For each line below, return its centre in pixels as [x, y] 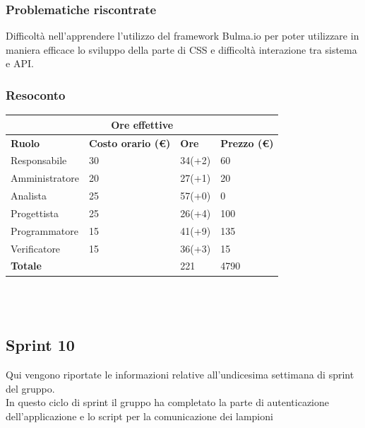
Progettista [35, 213]
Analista [29, 196]
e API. [20, 63]
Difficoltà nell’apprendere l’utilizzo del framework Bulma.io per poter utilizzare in [182, 36]
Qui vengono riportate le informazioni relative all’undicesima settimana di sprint [180, 374]
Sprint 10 [40, 345]
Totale [26, 266]
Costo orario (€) [130, 143]
